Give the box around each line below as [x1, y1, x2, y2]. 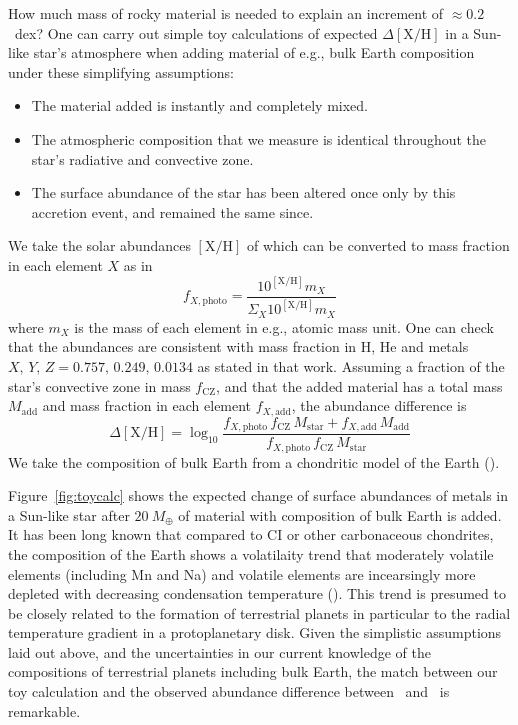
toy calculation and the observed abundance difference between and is [8, 681, 450, 702]
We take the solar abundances [8, 235, 191, 256]
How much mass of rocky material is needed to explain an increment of [8, 3, 444, 23]
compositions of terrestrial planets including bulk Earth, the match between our [8, 661, 498, 682]
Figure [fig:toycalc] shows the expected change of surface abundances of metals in [8, 485, 508, 506]
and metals [401, 336, 469, 357]
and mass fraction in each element [42, 395, 252, 416]
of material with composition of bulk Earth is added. [178, 504, 502, 525]
